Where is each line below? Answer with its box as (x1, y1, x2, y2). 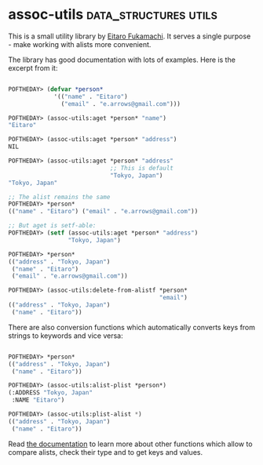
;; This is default (109, 164, 174, 172)
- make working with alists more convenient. (8, 39, 152, 49)
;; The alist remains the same (8, 193, 111, 201)
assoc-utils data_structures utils (8, 5, 218, 24)
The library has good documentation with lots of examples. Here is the (8, 55, 236, 64)
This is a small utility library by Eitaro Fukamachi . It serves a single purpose (8, 31, 251, 41)
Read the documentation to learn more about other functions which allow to (8, 439, 253, 449)
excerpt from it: (8, 63, 58, 72)
